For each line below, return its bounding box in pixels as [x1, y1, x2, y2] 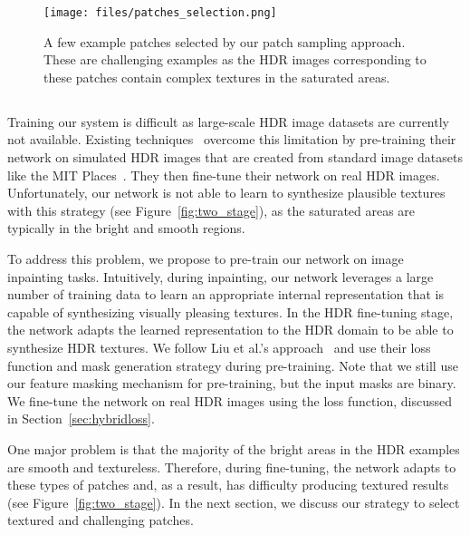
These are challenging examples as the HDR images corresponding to [43, 50, 427, 69]
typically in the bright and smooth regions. [7, 219, 245, 238]
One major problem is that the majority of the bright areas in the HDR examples [7, 439, 460, 458]
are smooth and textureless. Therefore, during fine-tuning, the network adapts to [7, 457, 456, 476]
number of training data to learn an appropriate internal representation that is [7, 285, 444, 304]
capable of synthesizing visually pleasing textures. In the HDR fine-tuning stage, [7, 302, 454, 321]
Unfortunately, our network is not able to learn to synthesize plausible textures [7, 183, 446, 202]
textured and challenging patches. [7, 511, 194, 530]
